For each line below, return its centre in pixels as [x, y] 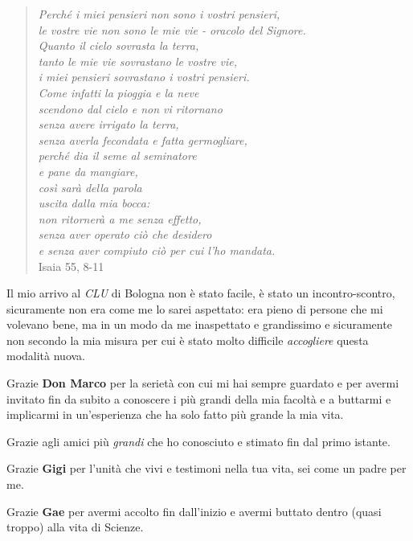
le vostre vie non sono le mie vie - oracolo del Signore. [172, 29]
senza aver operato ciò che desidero [125, 234]
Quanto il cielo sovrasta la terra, [119, 45]
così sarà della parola [90, 187]
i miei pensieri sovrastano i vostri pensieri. [144, 77]
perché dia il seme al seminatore [117, 156]
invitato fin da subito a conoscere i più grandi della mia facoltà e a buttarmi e [199, 398]
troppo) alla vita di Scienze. [75, 527]
